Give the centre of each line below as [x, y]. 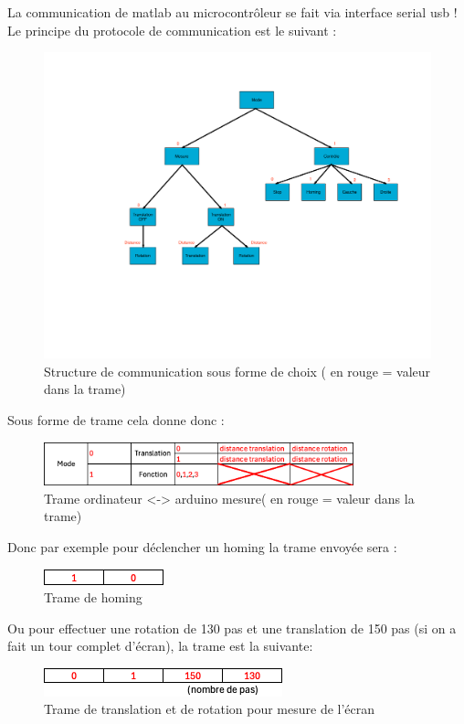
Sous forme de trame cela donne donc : [116, 419]
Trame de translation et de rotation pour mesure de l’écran [210, 709]
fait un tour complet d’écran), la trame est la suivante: [160, 646]
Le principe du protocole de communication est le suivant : [172, 30]
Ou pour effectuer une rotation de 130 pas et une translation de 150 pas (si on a [232, 628]
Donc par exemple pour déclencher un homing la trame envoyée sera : [202, 546]
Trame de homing [93, 597]
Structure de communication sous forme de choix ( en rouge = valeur [237, 371]
